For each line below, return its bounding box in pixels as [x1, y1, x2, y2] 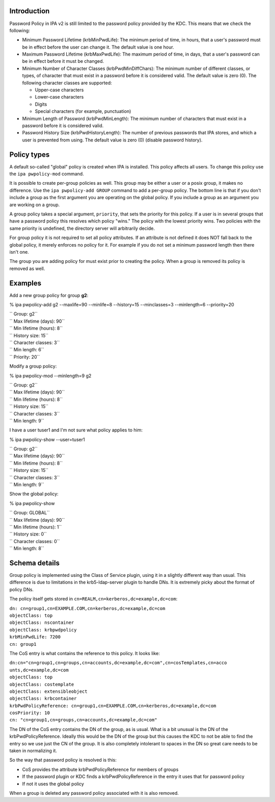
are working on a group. [9, 202, 60, 208]
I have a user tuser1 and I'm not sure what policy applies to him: [9, 427, 143, 433]
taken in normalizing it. [9, 748, 57, 754]
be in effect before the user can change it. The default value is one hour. [22, 44, 174, 50]
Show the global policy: [9, 491, 59, 497]
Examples [9, 279, 42, 287]
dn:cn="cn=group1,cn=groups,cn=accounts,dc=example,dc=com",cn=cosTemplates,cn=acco [9, 660, 227, 666]
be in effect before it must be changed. [22, 58, 104, 64]
